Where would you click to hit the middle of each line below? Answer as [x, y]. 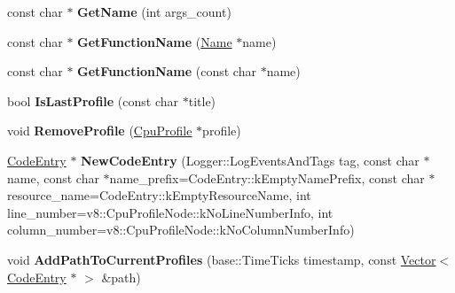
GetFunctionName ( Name [155, 41]
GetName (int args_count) [154, 12]
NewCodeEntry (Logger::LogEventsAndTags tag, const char [250, 160]
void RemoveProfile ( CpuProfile [100, 131]
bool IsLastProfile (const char [93, 100]
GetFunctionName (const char [167, 71]
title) [202, 100]
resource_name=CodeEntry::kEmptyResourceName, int [159, 195]
